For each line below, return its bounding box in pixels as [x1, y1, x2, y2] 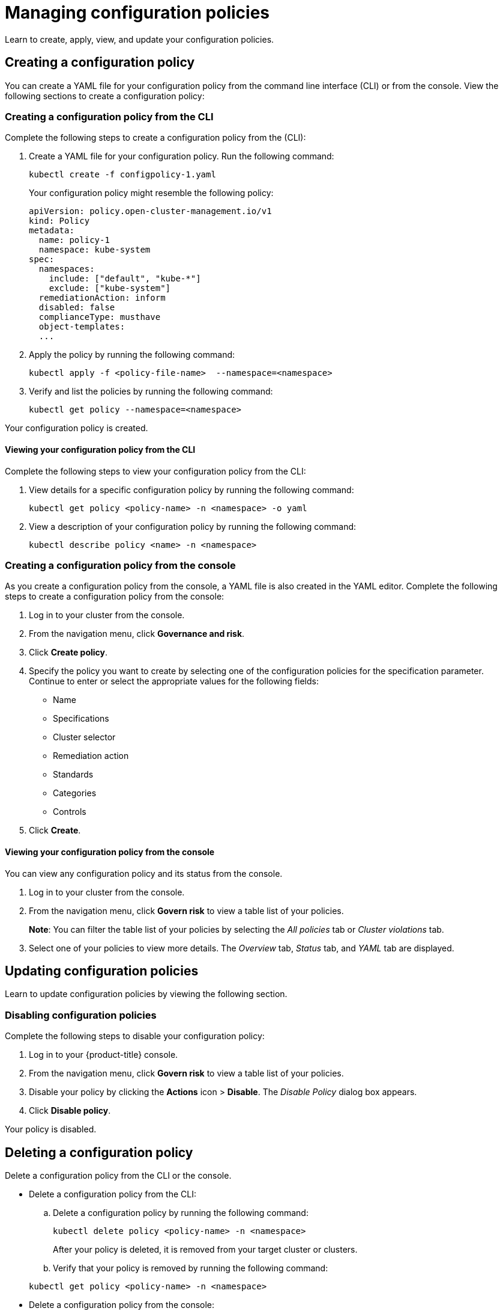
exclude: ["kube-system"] [49, 283, 171, 293]
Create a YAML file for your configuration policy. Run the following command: [29, 151, 334, 162]
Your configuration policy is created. [5, 423, 148, 434]
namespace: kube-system [38, 245, 151, 255]
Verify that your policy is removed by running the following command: [53, 1262, 328, 1273]
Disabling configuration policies [5, 1009, 157, 1021]
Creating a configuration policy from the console [5, 559, 236, 571]
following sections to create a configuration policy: [5, 90, 205, 101]
